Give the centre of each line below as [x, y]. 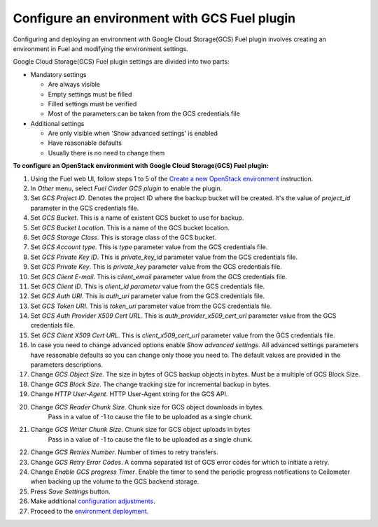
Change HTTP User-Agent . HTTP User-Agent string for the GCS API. [129, 394]
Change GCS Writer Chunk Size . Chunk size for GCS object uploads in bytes [140, 430]
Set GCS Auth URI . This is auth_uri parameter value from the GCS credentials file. [148, 296]
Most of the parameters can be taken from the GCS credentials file [144, 114]
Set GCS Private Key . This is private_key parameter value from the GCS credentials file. [156, 267]
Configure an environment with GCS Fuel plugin [154, 18]
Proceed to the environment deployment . [90, 511]
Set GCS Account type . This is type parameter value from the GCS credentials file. [149, 247]
